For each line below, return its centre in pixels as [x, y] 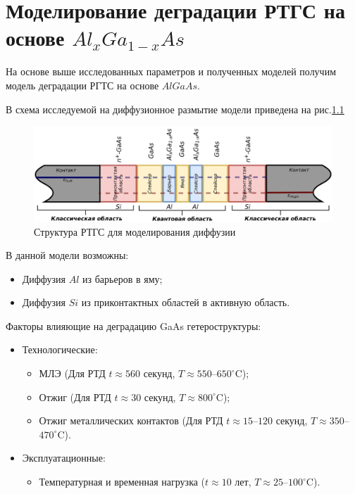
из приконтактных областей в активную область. [186, 302]
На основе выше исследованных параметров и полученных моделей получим [171, 71]
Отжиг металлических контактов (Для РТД [131, 420]
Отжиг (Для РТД [75, 397]
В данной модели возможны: [67, 255]
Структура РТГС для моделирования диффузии [135, 231]
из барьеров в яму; [123, 278]
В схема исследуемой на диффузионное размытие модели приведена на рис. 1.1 [175, 109]
